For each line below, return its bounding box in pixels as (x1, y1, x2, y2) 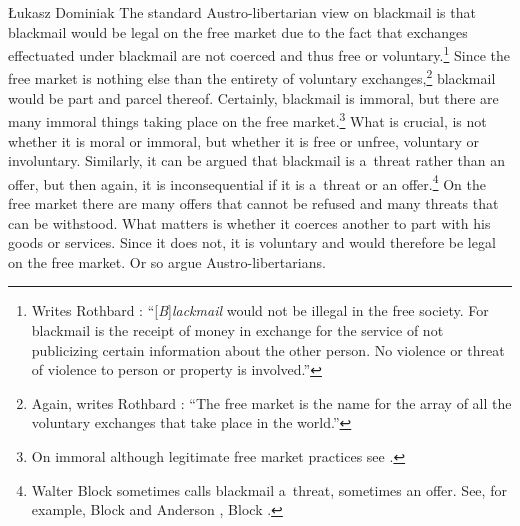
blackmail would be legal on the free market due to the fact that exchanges (8, 21, 468, 42)
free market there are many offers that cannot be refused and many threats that (8, 192, 499, 213)
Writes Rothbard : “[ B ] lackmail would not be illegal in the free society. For (31, 300, 489, 321)
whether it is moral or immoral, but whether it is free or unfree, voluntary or (8, 130, 480, 151)
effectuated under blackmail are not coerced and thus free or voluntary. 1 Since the (8, 42, 510, 65)
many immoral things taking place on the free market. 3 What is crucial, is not (8, 108, 487, 131)
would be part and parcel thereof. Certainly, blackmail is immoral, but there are (8, 87, 499, 108)
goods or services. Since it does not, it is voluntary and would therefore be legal (8, 232, 496, 253)
